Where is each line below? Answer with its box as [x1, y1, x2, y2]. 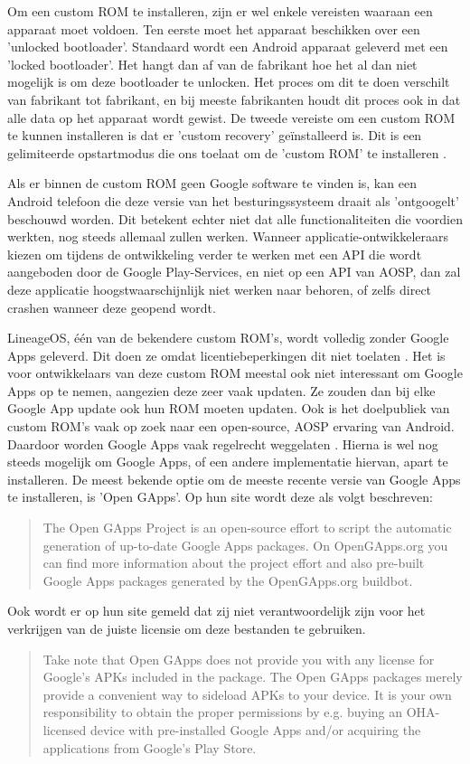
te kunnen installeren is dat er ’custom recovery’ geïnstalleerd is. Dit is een [7, 126, 422, 145]
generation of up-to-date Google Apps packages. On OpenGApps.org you [42, 535, 448, 554]
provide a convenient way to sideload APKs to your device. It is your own [42, 684, 452, 703]
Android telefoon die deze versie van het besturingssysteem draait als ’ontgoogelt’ [7, 191, 459, 210]
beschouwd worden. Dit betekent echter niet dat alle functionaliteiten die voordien [7, 209, 464, 228]
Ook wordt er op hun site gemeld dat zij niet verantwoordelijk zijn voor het [7, 601, 426, 620]
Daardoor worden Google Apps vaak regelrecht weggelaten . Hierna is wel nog [7, 434, 438, 453]
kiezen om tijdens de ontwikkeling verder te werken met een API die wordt [7, 244, 422, 263]
